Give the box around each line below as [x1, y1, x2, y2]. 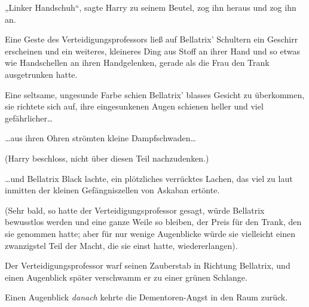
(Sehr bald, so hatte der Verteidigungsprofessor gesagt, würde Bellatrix [5, 203, 265, 216]
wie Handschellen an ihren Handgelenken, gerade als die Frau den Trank [5, 56, 270, 69]
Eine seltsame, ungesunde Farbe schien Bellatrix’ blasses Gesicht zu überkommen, [5, 88, 305, 101]
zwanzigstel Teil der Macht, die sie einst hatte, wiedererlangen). [5, 239, 238, 251]
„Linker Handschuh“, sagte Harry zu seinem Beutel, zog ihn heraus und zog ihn [5, 1, 296, 13]
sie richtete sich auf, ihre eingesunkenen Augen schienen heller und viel [5, 100, 264, 113]
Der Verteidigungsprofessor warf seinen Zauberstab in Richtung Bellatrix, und [5, 259, 290, 272]
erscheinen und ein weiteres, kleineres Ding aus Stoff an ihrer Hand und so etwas [5, 44, 300, 57]
